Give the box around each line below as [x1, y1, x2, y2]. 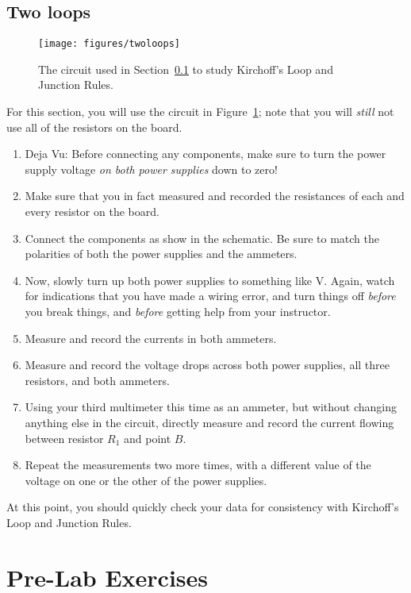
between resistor [25, 429, 104, 446]
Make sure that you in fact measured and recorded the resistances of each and [25, 187, 405, 204]
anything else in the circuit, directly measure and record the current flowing [25, 414, 394, 430]
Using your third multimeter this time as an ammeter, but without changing [25, 399, 398, 415]
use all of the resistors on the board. [6, 118, 182, 135]
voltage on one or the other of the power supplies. [25, 472, 267, 488]
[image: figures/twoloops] [38, 38, 180, 50]
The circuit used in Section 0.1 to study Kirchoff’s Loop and [38, 60, 333, 77]
